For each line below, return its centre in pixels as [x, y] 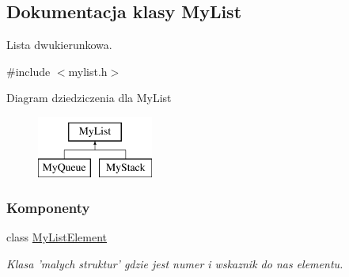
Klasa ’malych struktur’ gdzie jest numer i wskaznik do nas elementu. [175, 263]
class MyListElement [57, 237]
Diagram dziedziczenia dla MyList [89, 98]
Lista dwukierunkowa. [59, 45]
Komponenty [48, 208]
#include [28, 71]
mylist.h [88, 71]
